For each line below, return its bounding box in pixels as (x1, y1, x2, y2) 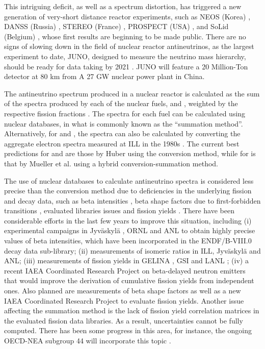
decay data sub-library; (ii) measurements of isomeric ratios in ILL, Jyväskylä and (4, 245, 261, 256)
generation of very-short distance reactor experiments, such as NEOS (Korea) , (4, 11, 251, 21)
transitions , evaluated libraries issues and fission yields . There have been (4, 205, 234, 216)
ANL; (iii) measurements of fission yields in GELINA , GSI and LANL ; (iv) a (4, 255, 249, 266)
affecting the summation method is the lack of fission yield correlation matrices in (4, 305, 259, 316)
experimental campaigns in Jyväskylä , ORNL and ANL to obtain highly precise (4, 225, 255, 236)
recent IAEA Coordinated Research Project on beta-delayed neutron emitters (4, 265, 246, 276)
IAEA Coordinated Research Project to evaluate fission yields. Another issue (4, 295, 244, 306)
